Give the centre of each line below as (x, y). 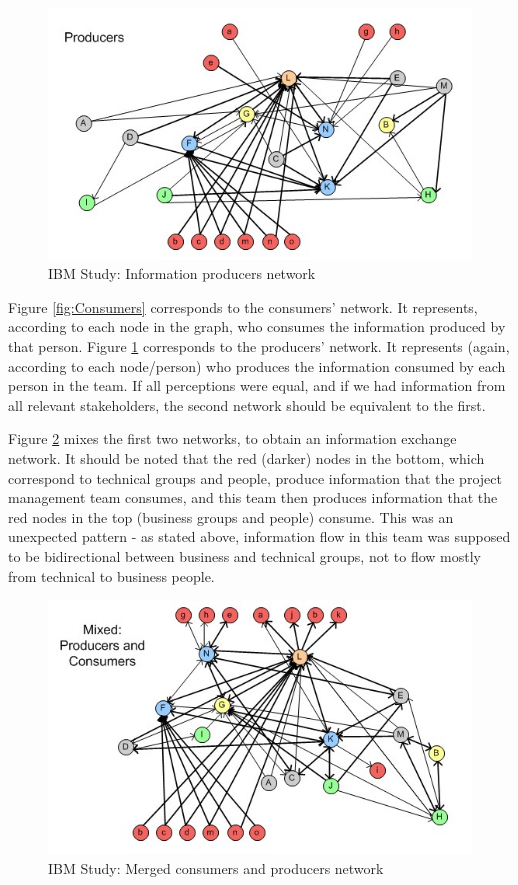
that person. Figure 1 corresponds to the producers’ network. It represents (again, (259, 345)
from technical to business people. (111, 575)
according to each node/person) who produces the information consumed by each (257, 365)
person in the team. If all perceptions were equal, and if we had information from (257, 385)
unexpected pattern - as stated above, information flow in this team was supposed (259, 536)
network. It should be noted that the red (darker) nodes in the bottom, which (246, 457)
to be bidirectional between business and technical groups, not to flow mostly (244, 555)
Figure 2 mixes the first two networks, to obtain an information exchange (232, 438)
